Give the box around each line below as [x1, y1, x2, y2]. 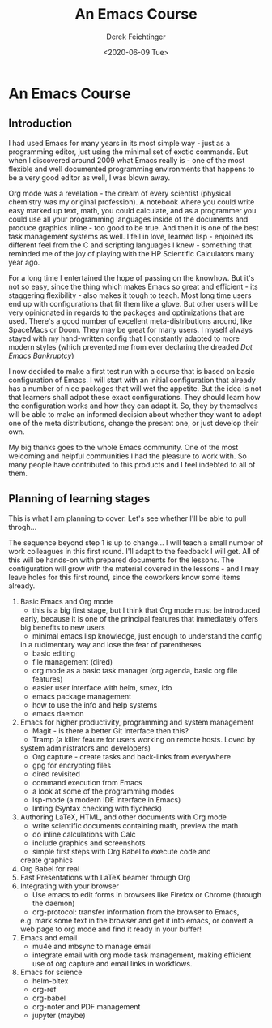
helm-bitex [32, 975, 69, 986]
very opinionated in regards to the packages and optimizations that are [8, 308, 244, 317]
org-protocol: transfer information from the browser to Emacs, [32, 906, 240, 917]
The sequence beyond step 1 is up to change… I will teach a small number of [8, 537, 264, 548]
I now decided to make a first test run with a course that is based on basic [8, 366, 255, 376]
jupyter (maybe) [32, 1010, 87, 1020]
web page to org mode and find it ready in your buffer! [19, 924, 202, 934]
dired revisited [32, 768, 81, 779]
